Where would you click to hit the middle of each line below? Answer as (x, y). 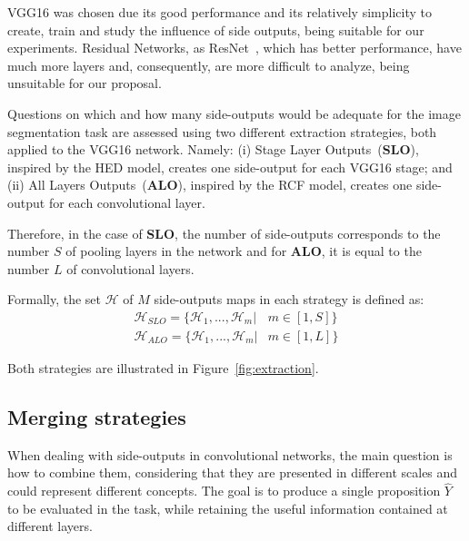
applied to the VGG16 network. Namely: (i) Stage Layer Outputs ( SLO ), (213, 149)
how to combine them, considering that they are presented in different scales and (233, 472)
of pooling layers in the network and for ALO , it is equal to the (244, 251)
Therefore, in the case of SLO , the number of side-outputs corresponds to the (224, 233)
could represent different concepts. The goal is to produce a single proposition (224, 491)
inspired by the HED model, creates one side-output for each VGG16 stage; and (230, 167)
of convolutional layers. (130, 268)
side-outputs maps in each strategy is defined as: (289, 299)
